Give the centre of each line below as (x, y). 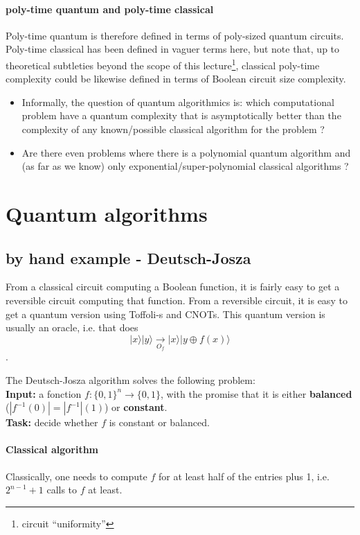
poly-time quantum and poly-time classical (110, 9)
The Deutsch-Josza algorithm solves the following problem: (130, 380)
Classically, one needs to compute (76, 476)
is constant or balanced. (159, 422)
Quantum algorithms (107, 213)
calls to (62, 490)
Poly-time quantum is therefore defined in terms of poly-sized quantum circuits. (175, 35)
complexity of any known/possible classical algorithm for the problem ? (173, 129)
